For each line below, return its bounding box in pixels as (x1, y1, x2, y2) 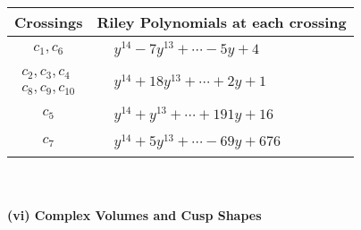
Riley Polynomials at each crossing (97, 12, 347, 32)
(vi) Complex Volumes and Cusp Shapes (7, 205, 262, 224)
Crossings (14, 12, 83, 32)
